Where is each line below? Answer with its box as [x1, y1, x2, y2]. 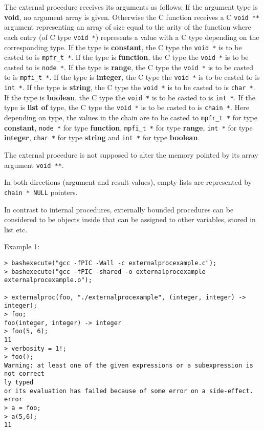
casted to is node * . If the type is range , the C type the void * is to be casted [4, 61, 254, 72]
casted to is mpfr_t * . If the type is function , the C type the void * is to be [4, 52, 249, 62]
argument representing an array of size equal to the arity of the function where [4, 21, 251, 32]
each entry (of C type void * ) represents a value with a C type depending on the [4, 31, 259, 42]
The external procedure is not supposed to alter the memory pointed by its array [4, 149, 258, 160]
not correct [4, 370, 45, 378]
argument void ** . [4, 159, 64, 170]
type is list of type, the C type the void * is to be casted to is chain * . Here [4, 102, 249, 113]
